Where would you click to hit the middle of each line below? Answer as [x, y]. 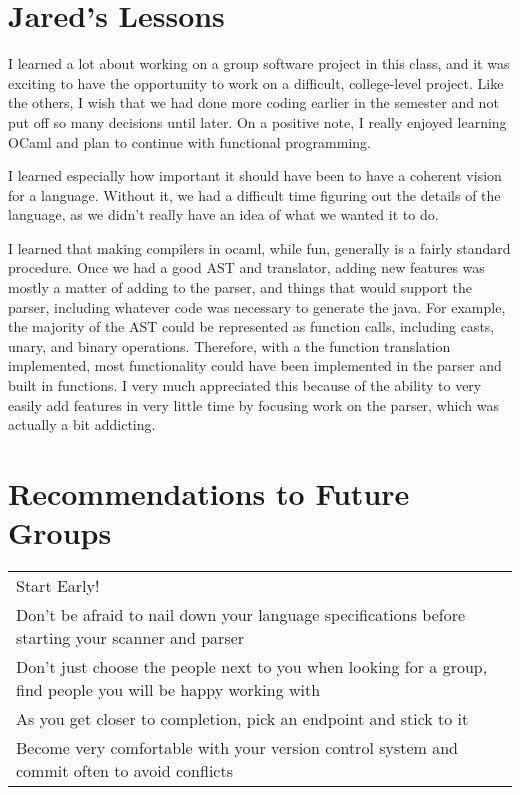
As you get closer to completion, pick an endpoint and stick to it [242, 719]
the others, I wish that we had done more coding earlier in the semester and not [253, 102]
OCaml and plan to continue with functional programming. [189, 141]
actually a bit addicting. [82, 424]
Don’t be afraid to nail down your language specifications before [241, 615]
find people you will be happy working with [168, 690]
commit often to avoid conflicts [124, 771]
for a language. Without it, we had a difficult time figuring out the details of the [254, 194]
